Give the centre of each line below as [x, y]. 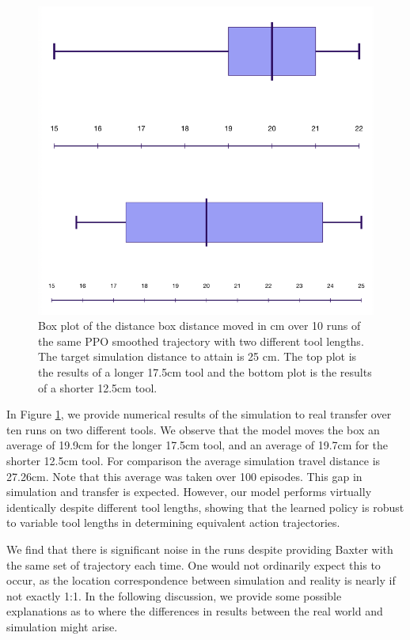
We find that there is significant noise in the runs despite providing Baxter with [200, 549]
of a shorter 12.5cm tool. [98, 387]
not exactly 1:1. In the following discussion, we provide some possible [174, 595]
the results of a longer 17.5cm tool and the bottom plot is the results [205, 372]
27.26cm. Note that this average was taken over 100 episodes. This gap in [184, 476]
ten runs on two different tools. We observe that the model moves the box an [193, 429]
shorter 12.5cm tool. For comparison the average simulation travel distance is [194, 461]
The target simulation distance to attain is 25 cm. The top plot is [197, 356]
